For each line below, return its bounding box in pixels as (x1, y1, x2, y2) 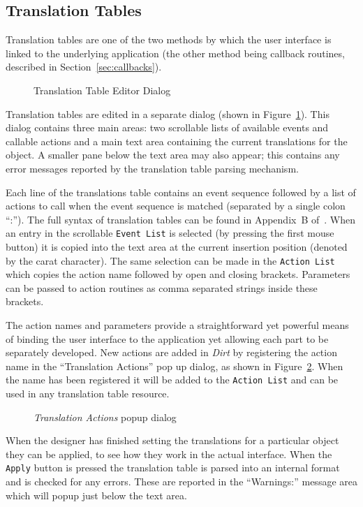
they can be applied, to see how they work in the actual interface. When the (6, 446, 332, 461)
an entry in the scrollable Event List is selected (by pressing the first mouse (6, 226, 334, 240)
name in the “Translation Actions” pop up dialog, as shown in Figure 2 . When (6, 358, 343, 373)
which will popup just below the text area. (6, 487, 187, 502)
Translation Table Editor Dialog (34, 82, 171, 97)
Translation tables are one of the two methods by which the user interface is (6, 32, 332, 47)
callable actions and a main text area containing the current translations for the (6, 133, 348, 148)
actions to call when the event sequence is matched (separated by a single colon (6, 198, 346, 213)
